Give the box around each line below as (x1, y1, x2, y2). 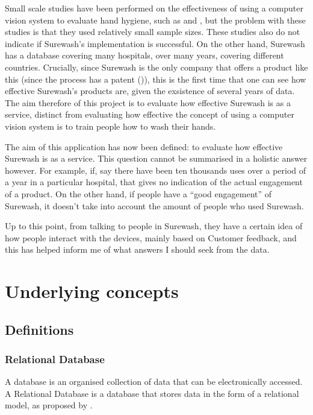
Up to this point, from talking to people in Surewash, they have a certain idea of (5, 220, 303, 232)
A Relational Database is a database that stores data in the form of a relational (5, 387, 299, 399)
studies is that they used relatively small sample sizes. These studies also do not (5, 25, 300, 38)
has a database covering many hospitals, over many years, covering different (5, 49, 284, 62)
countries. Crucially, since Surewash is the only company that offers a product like (5, 60, 308, 73)
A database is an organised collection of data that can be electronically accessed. (5, 375, 303, 388)
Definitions (5, 320, 74, 338)
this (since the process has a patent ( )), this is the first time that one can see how (5, 72, 306, 85)
